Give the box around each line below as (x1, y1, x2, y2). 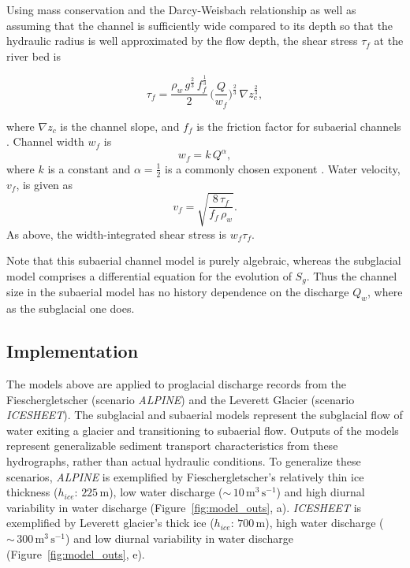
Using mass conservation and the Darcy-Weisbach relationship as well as (6, 2, 356, 17)
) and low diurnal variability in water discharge (65, 529, 293, 546)
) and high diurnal (276, 484, 365, 500)
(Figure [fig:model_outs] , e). (6, 545, 145, 562)
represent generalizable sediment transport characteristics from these (6, 437, 338, 454)
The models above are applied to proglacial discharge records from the (6, 376, 346, 392)
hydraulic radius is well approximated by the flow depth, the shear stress (6, 32, 358, 49)
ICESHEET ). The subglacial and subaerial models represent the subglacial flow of (6, 407, 403, 423)
